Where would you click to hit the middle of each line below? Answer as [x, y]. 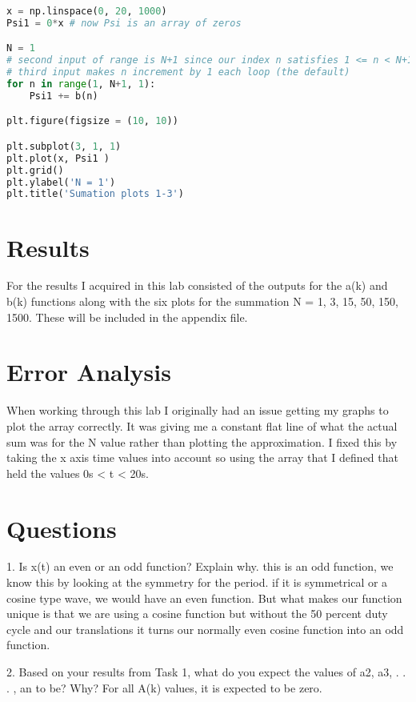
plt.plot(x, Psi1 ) [58, 158]
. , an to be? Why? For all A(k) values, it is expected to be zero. [164, 687]
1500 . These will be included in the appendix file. [127, 317]
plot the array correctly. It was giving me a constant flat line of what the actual [202, 425]
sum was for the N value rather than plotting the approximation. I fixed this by [202, 441]
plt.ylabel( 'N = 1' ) [61, 182]
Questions [62, 528]
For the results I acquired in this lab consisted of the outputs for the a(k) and [197, 285]
